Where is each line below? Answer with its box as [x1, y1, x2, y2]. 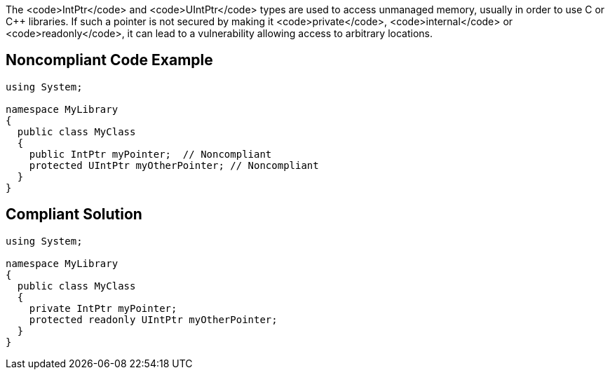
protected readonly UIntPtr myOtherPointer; [29, 313, 278, 325]
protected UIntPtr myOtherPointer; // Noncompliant [29, 159, 319, 171]
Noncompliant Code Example [6, 51, 213, 69]
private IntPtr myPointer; [29, 302, 177, 314]
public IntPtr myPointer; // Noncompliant [29, 148, 272, 160]
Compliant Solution [6, 205, 142, 224]
